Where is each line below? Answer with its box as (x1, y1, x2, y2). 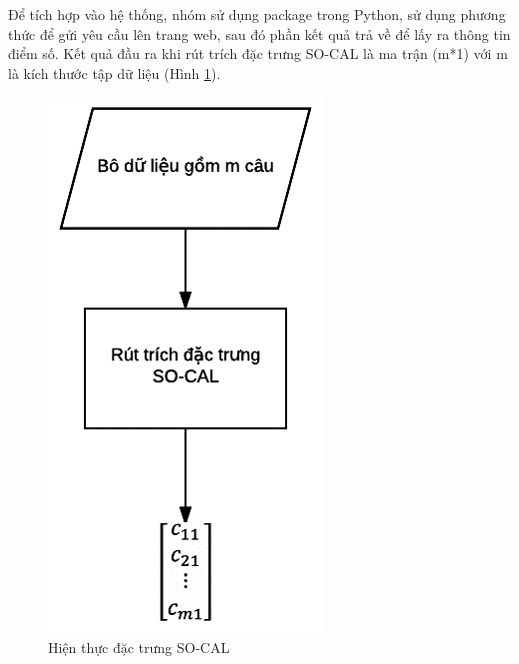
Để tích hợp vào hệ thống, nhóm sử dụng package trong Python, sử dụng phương (8, 4, 506, 24)
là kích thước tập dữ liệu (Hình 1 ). (8, 62, 221, 83)
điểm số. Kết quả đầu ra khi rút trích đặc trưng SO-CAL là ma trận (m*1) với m (8, 43, 508, 64)
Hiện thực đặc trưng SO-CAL (48, 636, 230, 657)
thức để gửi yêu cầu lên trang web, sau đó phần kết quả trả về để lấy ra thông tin (8, 23, 511, 44)
